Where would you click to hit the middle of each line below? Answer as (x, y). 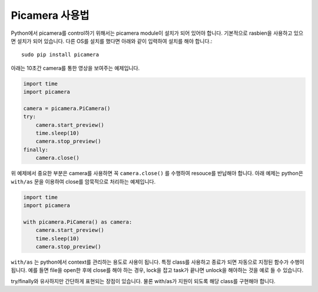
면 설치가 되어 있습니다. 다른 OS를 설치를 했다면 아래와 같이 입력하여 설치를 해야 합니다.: (112, 41)
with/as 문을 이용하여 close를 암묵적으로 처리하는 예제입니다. (83, 181)
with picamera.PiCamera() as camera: (78, 222)
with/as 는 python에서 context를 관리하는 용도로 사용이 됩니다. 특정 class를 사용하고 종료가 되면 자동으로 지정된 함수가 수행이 (158, 262)
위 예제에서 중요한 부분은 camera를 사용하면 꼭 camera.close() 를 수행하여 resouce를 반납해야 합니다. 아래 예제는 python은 (157, 173)
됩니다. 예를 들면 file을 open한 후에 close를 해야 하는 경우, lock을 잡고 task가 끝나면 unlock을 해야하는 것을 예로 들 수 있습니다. (157, 270)
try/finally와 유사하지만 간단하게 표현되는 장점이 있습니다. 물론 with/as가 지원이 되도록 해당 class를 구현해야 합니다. (143, 281)
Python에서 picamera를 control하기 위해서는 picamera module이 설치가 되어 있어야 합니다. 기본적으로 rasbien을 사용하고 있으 (157, 33)
